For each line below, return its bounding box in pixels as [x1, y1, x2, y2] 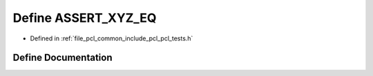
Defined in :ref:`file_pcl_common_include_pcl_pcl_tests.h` [30, 34, 193, 42]
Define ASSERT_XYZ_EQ [12, 10, 157, 25]
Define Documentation [12, 52, 113, 64]
